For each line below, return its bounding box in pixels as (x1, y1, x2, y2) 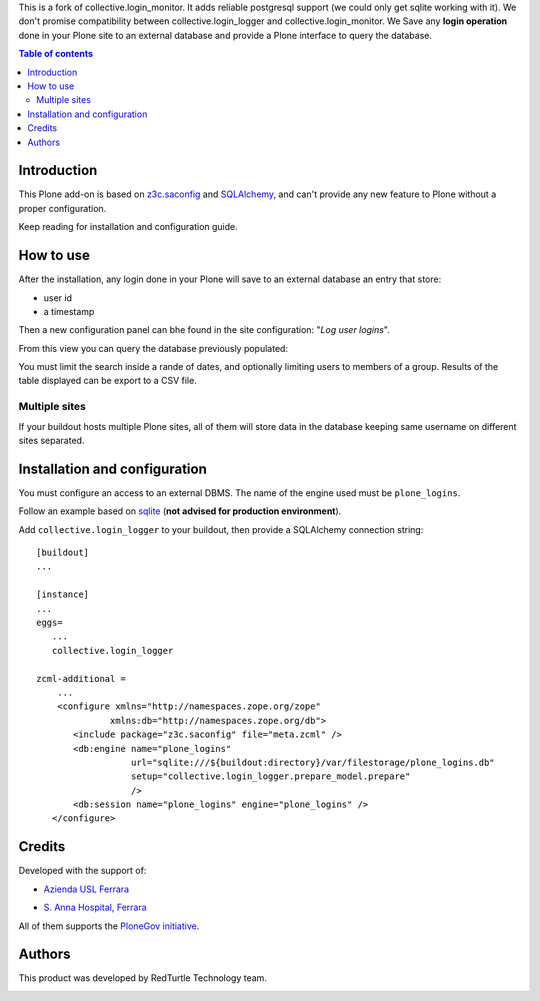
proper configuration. (18, 202, 107, 214)
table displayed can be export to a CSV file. (18, 375, 197, 387)
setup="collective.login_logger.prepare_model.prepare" (130, 771, 411, 782)
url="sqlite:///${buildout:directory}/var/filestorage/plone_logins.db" (130, 756, 495, 768)
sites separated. (18, 434, 85, 446)
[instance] (36, 589, 90, 600)
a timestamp (43, 305, 95, 317)
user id (43, 291, 73, 304)
